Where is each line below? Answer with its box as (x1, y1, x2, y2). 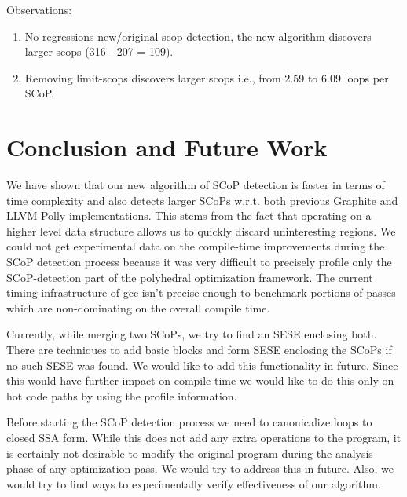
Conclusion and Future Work (6, 131, 328, 163)
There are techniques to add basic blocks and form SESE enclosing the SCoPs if (6, 342, 392, 358)
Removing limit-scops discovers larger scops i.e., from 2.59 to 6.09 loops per (24, 69, 389, 86)
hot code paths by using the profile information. (6, 387, 237, 404)
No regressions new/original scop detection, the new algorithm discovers (24, 27, 372, 44)
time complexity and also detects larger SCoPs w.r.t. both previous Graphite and (6, 192, 398, 208)
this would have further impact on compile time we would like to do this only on (6, 372, 394, 389)
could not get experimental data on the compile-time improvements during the (6, 238, 385, 254)
